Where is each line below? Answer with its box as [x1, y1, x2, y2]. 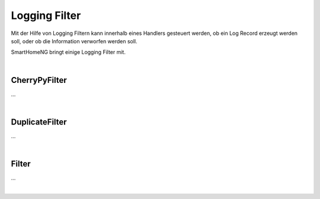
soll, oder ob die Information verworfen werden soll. [11, 37, 137, 44]
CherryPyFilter [11, 75, 68, 85]
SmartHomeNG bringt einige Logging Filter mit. [11, 49, 126, 56]
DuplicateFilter [11, 117, 68, 127]
